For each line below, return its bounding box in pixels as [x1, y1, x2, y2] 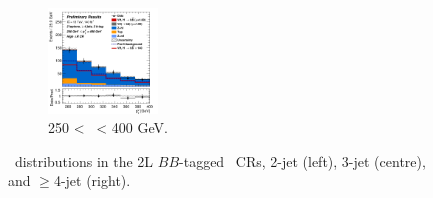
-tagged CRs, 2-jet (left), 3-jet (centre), [179, 150, 426, 171]
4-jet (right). [53, 170, 131, 191]
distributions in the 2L [14, 150, 154, 171]
